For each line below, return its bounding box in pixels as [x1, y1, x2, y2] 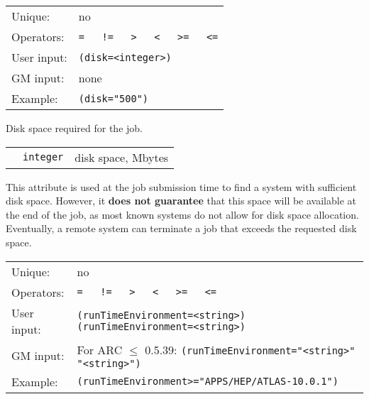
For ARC [77, 341, 123, 358]
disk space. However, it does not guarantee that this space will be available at [6, 193, 356, 208]
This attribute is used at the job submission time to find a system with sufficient [6, 179, 357, 194]
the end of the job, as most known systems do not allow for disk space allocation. [6, 207, 359, 222]
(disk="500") [78, 92, 149, 104]
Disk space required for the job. [6, 121, 143, 135]
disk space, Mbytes [75, 148, 169, 165]
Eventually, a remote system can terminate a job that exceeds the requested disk [6, 221, 357, 236]
